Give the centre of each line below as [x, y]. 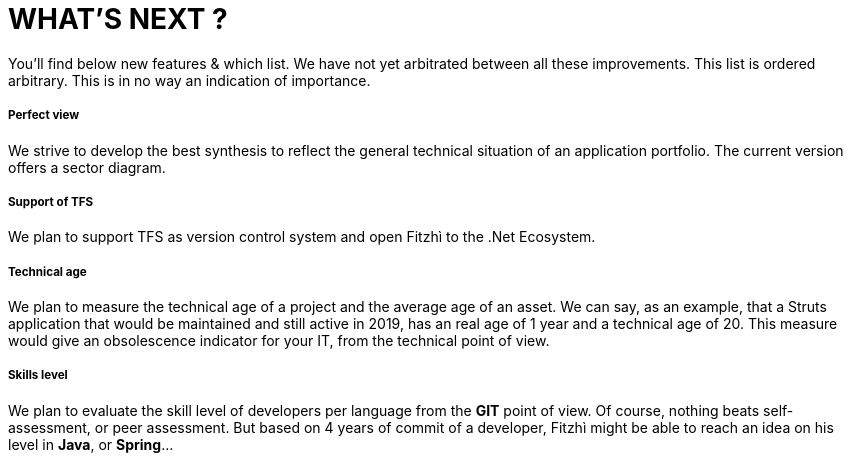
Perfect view [44, 115]
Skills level [38, 375]
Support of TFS [51, 201]
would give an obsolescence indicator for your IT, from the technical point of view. [279, 341]
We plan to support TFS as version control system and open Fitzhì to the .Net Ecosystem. [302, 237]
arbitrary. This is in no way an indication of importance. [189, 80]
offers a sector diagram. [87, 167]
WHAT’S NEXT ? [118, 19]
